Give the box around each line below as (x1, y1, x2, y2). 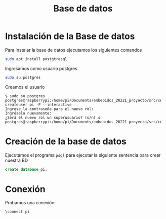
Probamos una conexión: (5, 200, 56, 206)
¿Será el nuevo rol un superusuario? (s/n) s (5, 115, 100, 120)
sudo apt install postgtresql (5, 56, 68, 62)
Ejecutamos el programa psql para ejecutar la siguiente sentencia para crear (5, 152, 161, 158)
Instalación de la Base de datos (5, 31, 135, 42)
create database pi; (5, 167, 48, 172)
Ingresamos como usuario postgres (5, 65, 78, 72)
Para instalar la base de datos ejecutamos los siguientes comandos (5, 47, 142, 53)
